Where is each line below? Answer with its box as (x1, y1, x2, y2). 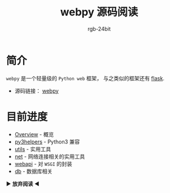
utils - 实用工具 (14, 145, 51, 152)
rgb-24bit (87, 25, 111, 32)
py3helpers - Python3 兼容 (14, 138, 80, 145)
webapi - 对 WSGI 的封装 (14, 160, 73, 167)
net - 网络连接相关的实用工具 (14, 153, 86, 160)
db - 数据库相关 (14, 168, 53, 175)
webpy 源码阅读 (60, 5, 139, 19)
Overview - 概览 (14, 130, 54, 138)
